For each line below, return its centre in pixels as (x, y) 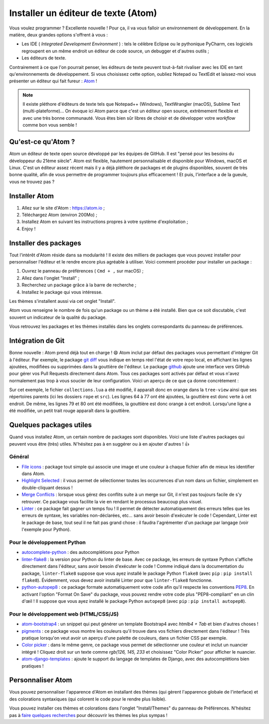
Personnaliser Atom (41, 680)
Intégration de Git (37, 341)
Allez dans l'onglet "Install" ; (51, 278)
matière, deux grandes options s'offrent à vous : (59, 34)
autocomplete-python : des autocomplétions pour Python (80, 552)
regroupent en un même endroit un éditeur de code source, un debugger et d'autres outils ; (115, 51)
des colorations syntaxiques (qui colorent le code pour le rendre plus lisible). (88, 699)
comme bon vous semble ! (50, 125)
